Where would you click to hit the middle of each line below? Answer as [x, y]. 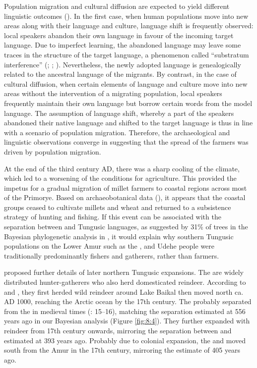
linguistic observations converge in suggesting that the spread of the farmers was [126, 142]
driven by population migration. [53, 151]
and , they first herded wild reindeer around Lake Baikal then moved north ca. [124, 291]
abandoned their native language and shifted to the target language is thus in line [128, 123]
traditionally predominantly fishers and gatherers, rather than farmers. [112, 255]
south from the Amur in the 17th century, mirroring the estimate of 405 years [122, 350]
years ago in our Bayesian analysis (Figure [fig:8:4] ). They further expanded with [127, 321]
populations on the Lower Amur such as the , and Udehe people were [109, 246]
